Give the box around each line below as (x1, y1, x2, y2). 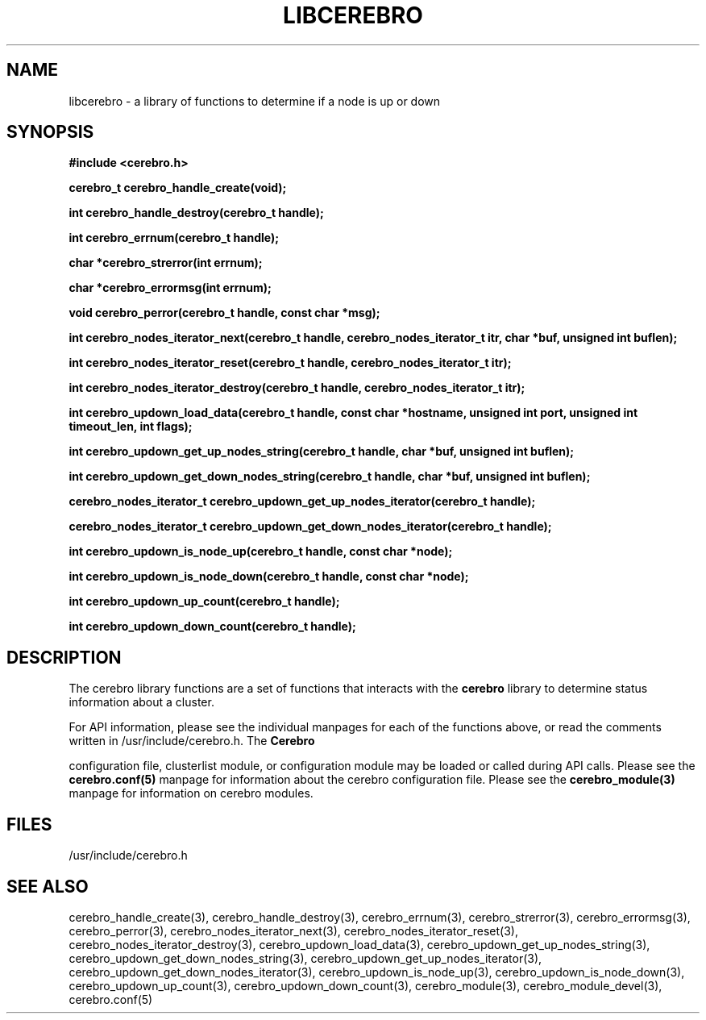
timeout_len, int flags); (69, 419, 193, 434)
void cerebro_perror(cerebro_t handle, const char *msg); (69, 306, 380, 320)
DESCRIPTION (6, 647, 122, 668)
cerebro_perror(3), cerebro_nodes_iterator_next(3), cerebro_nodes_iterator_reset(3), (69, 923, 518, 938)
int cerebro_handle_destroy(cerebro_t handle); (69, 206, 324, 220)
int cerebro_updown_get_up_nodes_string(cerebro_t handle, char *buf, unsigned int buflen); (69, 444, 575, 459)
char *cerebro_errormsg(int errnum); (69, 281, 272, 295)
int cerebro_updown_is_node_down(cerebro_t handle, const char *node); (69, 569, 469, 584)
